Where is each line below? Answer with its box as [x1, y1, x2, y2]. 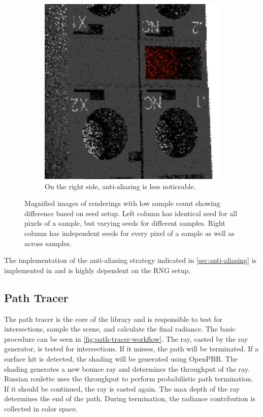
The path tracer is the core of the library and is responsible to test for [4, 313, 222, 324]
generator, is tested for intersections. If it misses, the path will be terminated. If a [4, 343, 259, 354]
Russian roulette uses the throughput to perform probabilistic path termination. [4, 373, 253, 384]
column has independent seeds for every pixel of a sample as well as [24, 227, 235, 238]
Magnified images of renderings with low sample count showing [24, 198, 220, 208]
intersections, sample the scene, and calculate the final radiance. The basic [4, 323, 236, 334]
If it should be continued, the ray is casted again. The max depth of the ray [4, 383, 240, 394]
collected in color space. [4, 403, 78, 413]
